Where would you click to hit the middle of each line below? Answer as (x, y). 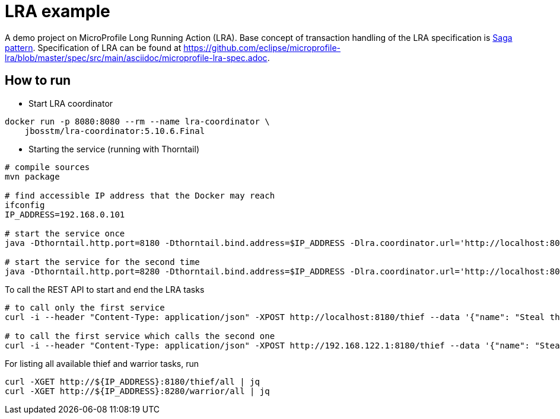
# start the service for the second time (102, 262)
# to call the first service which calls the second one (140, 336)
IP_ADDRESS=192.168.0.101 (65, 214)
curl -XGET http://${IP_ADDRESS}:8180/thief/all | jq (132, 381)
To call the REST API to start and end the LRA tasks (105, 289)
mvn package (32, 176)
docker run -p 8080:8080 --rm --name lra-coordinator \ (137, 121)
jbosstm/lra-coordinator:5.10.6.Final (115, 131)
